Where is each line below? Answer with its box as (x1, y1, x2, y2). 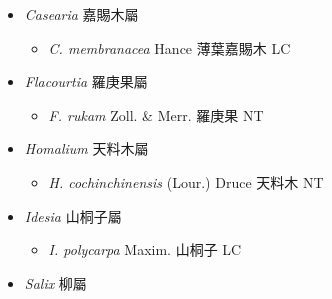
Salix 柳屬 (24, 272, 87, 293)
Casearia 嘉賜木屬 (24, 4, 139, 24)
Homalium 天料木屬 (24, 138, 149, 159)
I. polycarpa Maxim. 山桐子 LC (48, 239, 242, 260)
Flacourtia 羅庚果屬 (24, 71, 148, 92)
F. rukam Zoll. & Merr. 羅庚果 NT (48, 104, 264, 125)
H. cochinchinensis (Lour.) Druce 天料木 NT (48, 171, 324, 192)
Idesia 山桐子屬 (24, 205, 122, 226)
